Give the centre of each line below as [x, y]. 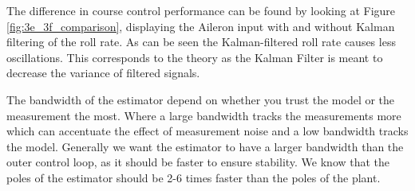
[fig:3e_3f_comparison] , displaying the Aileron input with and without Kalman [201, 26]
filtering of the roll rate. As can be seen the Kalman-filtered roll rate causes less [201, 42]
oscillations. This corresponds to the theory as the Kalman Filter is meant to [195, 57]
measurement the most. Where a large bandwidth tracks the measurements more [204, 115]
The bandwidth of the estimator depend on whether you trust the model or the [201, 99]
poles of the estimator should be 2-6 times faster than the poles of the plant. [194, 177]
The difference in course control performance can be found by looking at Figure [201, 10]
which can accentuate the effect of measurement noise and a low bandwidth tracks [207, 131]
